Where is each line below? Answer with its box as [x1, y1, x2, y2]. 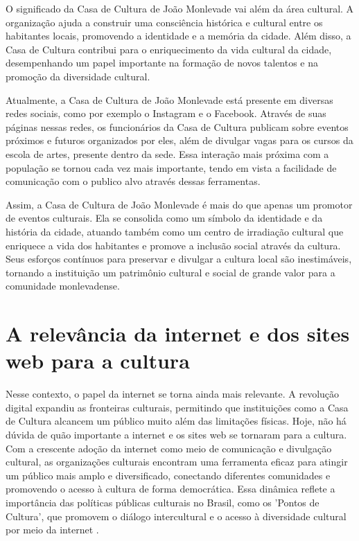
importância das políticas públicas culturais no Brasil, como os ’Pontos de [6, 495, 319, 509]
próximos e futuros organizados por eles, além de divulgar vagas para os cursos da [6, 133, 353, 148]
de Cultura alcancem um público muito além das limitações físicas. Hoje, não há [6, 414, 347, 428]
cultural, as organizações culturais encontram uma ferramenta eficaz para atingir [6, 454, 348, 469]
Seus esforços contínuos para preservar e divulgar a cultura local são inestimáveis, [6, 251, 352, 266]
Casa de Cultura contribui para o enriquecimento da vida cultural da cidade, [6, 42, 332, 56]
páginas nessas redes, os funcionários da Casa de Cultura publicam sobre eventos [6, 119, 349, 134]
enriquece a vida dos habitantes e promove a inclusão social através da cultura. [6, 238, 341, 252]
